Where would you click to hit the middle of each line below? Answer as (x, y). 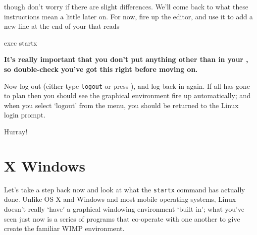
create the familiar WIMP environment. (64, 228)
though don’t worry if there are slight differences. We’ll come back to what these (126, 6)
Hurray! (16, 131)
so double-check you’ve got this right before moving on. (101, 69)
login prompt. (25, 115)
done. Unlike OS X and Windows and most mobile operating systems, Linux (120, 199)
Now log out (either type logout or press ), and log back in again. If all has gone (127, 86)
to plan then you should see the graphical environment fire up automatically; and (128, 95)
